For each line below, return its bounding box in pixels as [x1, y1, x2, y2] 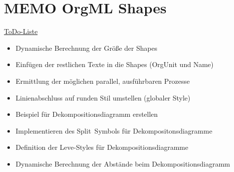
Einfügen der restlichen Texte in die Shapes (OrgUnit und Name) [15, 59, 214, 69]
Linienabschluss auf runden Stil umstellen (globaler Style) [15, 92, 191, 103]
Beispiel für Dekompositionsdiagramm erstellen [15, 109, 158, 119]
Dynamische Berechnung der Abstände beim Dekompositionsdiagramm [15, 158, 231, 169]
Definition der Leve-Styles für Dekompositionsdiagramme [15, 142, 189, 152]
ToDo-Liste [4, 26, 38, 36]
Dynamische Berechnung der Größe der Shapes [15, 42, 157, 53]
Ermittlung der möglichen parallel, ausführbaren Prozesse [15, 75, 190, 86]
